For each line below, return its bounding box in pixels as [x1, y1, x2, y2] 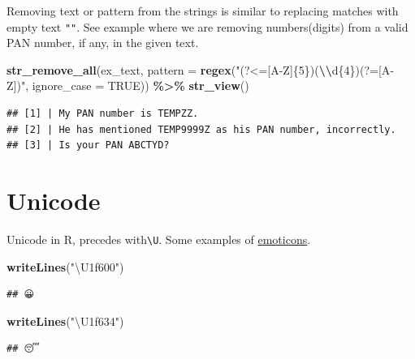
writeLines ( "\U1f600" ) [6, 258, 124, 275]
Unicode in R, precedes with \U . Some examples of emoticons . [6, 230, 311, 247]
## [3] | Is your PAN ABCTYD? [6, 139, 170, 152]
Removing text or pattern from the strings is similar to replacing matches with [6, 2, 399, 19]
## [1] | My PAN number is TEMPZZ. [6, 108, 199, 120]
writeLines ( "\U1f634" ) [6, 312, 124, 329]
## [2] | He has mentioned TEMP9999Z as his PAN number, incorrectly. [6, 123, 396, 135]
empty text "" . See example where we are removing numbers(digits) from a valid [6, 18, 409, 35]
